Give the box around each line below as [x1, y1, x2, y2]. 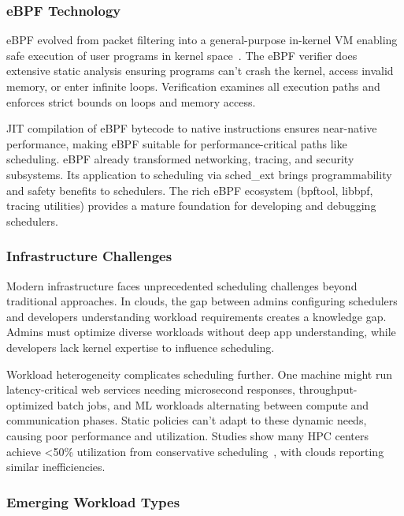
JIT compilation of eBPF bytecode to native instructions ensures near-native [6, 120, 377, 136]
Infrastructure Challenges [6, 246, 172, 266]
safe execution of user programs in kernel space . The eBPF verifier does [6, 47, 358, 63]
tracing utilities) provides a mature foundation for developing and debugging [6, 197, 376, 214]
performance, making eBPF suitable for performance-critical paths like [6, 135, 347, 151]
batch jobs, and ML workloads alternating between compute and [57, 396, 369, 413]
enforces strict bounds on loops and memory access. [6, 93, 256, 110]
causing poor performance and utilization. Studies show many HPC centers [6, 427, 369, 443]
